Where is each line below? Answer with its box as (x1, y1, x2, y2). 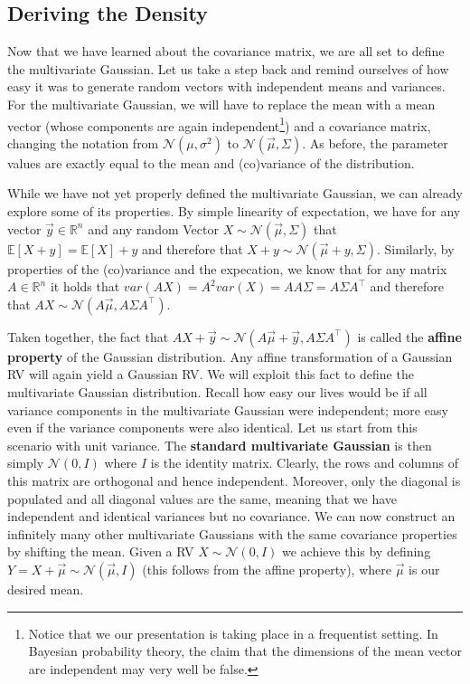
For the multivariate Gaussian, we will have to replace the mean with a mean (7, 94, 436, 113)
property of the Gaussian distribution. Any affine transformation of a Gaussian (7, 347, 453, 366)
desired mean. (7, 579, 84, 598)
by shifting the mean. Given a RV (7, 542, 194, 561)
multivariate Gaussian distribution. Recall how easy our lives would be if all (7, 382, 428, 401)
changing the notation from (7, 133, 159, 152)
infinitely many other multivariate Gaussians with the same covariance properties (7, 524, 457, 543)
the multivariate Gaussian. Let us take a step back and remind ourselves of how (7, 59, 449, 78)
